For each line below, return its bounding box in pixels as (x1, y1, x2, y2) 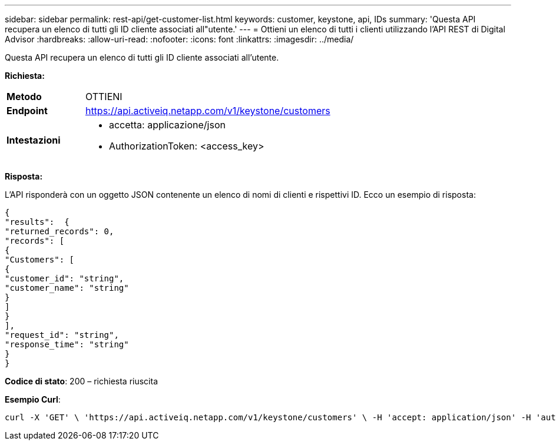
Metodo (6, 91, 42, 102)
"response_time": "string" (5, 340, 129, 349)
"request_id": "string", (5, 330, 119, 340)
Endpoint (6, 105, 48, 117)
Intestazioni (6, 134, 61, 146)
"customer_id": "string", (5, 274, 124, 283)
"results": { (5, 217, 69, 227)
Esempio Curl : (5, 394, 61, 404)
